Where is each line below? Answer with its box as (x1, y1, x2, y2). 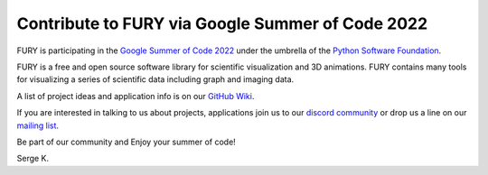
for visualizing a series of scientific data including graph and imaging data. (16, 74, 295, 85)
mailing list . (16, 120, 59, 131)
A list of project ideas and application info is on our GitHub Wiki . (16, 90, 255, 101)
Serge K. (16, 153, 50, 164)
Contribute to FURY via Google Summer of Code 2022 (16, 14, 428, 33)
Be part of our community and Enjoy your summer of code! (16, 136, 237, 147)
